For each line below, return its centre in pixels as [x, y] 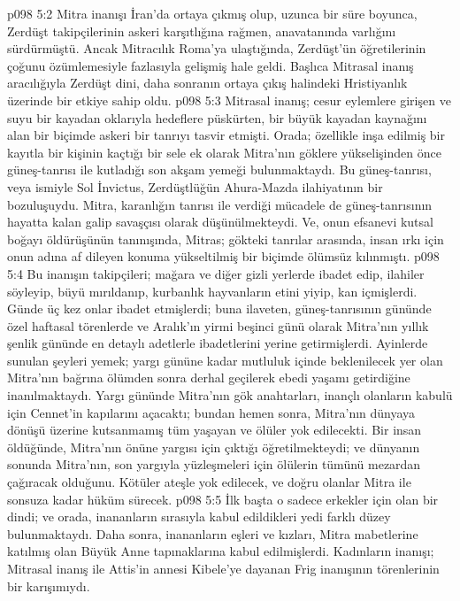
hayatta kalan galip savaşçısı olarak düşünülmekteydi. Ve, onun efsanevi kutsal [220, 222]
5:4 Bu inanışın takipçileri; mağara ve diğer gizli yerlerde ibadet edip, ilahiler [216, 273]
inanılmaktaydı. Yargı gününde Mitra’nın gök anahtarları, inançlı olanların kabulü [230, 395]
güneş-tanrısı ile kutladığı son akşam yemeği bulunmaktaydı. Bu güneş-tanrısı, [219, 170]
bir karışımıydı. [49, 586]
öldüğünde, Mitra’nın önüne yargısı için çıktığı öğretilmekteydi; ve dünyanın [214, 447]
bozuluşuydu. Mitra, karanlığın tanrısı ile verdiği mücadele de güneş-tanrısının [220, 204]
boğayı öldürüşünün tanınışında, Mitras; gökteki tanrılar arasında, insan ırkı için [226, 239]
